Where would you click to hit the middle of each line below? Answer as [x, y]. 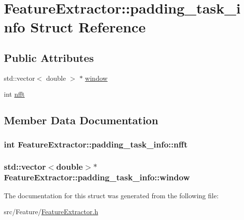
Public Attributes [49, 57]
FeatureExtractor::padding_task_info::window [97, 177]
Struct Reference [88, 27]
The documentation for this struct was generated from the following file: [111, 195]
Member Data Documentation [81, 120]
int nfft [14, 94]
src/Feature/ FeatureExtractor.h [51, 212]
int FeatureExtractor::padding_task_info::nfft [96, 144]
